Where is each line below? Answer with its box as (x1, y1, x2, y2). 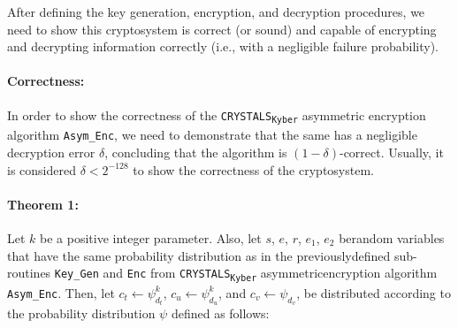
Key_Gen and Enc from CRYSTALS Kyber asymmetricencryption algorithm (54, 263, 438, 283)
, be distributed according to (296, 283, 451, 301)
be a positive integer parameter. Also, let (40, 228, 262, 247)
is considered (7, 160, 76, 179)
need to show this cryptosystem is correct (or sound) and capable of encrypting (7, 19, 437, 38)
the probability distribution (7, 304, 156, 323)
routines (7, 263, 51, 282)
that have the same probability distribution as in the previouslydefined (7, 246, 391, 264)
